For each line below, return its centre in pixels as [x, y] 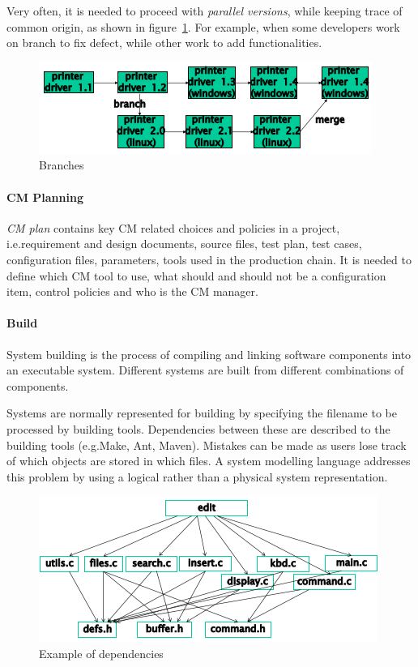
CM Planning [45, 197]
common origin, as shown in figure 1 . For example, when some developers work [203, 26]
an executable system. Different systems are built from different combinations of [205, 370]
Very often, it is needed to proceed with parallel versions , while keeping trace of [205, 11]
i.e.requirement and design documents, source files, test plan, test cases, [184, 244]
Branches [62, 165]
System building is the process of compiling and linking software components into [209, 354]
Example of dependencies [101, 653]
